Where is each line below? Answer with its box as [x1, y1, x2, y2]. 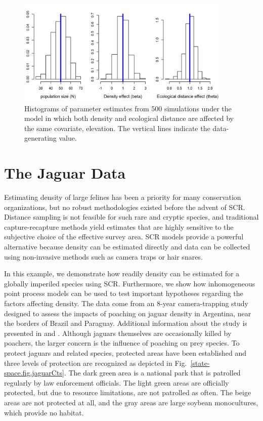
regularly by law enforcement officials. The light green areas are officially [4, 377, 229, 388]
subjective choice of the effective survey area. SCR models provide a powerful [4, 231, 244, 242]
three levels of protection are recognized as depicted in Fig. [4, 357, 187, 368]
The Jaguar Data [4, 162, 126, 183]
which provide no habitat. [4, 407, 84, 417]
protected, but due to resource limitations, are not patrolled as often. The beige [4, 387, 251, 398]
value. [59, 133, 77, 143]
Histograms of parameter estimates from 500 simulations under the [24, 103, 232, 113]
